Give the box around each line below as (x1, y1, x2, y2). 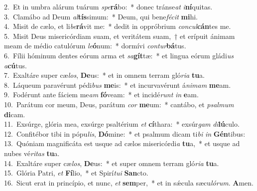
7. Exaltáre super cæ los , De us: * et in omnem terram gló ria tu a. (4, 70, 205, 80)
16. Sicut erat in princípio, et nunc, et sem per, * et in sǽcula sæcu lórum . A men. (4, 177, 254, 188)
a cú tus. (4, 60, 27, 70)
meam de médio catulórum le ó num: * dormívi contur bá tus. (4, 40, 186, 51)
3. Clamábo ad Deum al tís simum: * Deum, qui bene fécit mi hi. (4, 11, 198, 21)
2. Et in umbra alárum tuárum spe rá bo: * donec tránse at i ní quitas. (4, 1, 213, 11)
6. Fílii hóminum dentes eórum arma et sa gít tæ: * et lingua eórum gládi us (4, 50, 234, 60)
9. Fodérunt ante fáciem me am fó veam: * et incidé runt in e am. (4, 89, 199, 100)
